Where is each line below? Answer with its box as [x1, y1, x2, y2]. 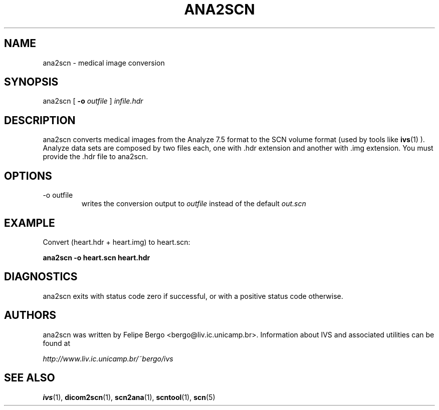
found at [43, 338, 71, 347]
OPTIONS [4, 169, 52, 182]
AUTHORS [4, 309, 57, 322]
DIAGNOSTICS [4, 270, 78, 283]
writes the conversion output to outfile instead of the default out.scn [81, 199, 306, 208]
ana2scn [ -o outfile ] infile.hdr [43, 97, 143, 106]
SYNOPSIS [4, 76, 59, 89]
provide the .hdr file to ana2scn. [43, 152, 148, 161]
